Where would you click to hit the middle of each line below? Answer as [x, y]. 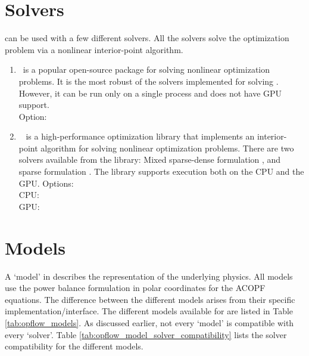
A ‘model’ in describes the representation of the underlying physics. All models [149, 276]
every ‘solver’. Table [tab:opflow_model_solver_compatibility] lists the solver [146, 334]
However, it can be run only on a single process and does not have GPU [150, 93]
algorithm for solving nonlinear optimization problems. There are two [167, 148]
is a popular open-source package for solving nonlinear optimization [146, 69]
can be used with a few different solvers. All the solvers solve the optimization [147, 38]
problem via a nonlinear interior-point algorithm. [94, 49]
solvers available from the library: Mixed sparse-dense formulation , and [150, 160]
